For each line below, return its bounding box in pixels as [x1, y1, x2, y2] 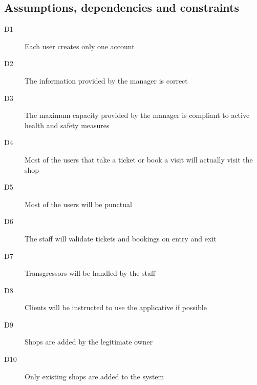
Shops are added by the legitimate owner [25, 336, 153, 347]
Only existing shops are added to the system [25, 371, 164, 381]
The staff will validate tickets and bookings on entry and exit [25, 233, 217, 244]
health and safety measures [25, 119, 110, 130]
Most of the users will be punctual [25, 198, 132, 209]
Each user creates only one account [25, 40, 135, 51]
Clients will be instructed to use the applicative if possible [25, 302, 207, 313]
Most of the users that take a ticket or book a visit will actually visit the [25, 154, 253, 165]
